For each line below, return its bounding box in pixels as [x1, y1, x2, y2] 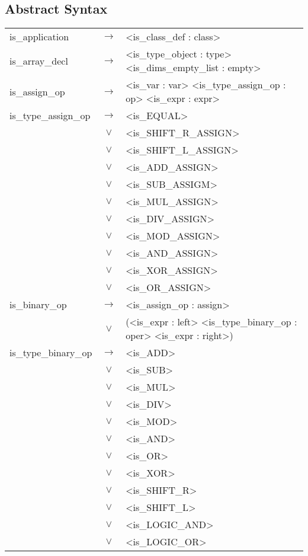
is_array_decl [9, 53, 68, 68]
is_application [9, 30, 69, 44]
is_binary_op [9, 298, 67, 312]
